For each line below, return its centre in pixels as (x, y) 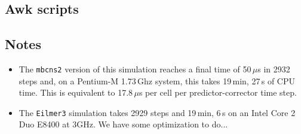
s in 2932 (274, 68)
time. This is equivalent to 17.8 (76, 92)
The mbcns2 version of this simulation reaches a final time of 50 (135, 68)
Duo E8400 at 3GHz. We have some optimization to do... (123, 124)
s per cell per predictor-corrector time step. (218, 92)
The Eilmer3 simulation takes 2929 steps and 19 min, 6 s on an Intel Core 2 (157, 112)
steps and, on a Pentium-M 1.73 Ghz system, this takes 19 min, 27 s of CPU (157, 80)
